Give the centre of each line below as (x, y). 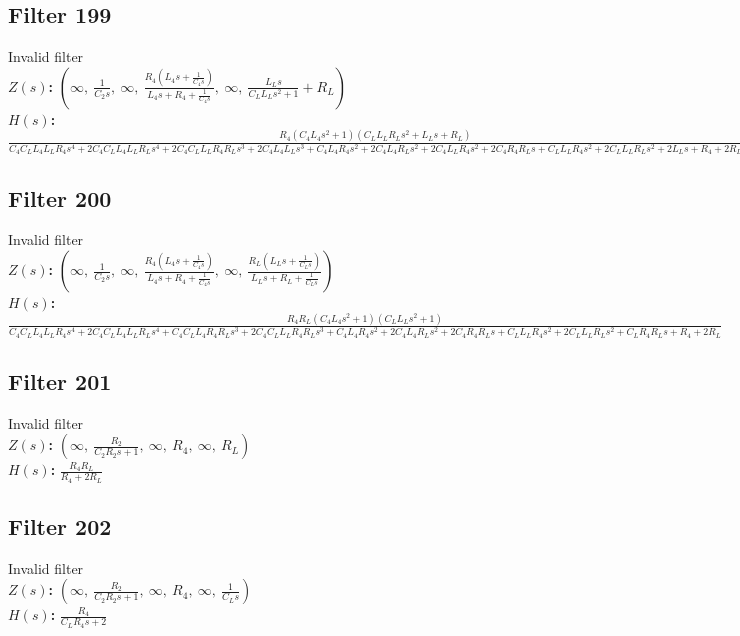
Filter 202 (60, 525)
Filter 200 (60, 197)
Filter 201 (60, 380)
